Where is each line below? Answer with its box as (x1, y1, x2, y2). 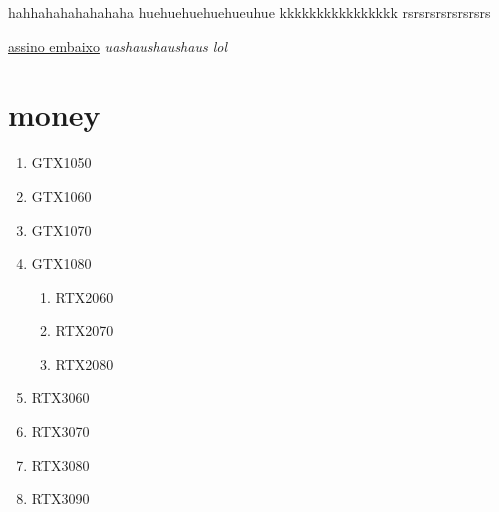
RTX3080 (31, 454, 90, 475)
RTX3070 (31, 421, 90, 442)
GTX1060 (31, 185, 92, 206)
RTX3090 (31, 488, 90, 509)
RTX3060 (31, 387, 90, 408)
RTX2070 (55, 320, 114, 341)
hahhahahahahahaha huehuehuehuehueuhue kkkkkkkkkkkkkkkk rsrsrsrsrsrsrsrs (8, 2, 491, 22)
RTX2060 (55, 286, 114, 307)
